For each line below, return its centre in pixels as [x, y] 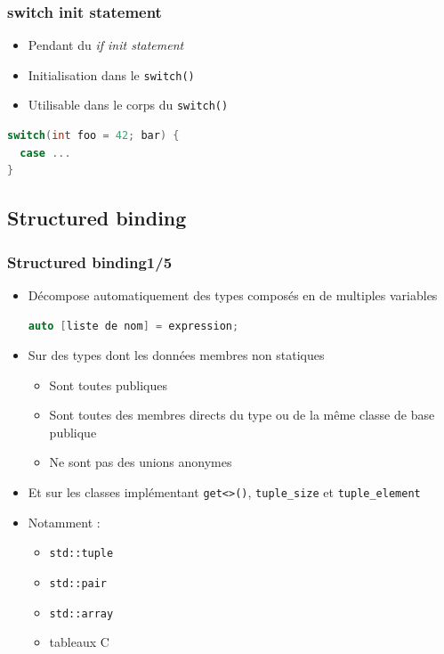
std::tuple [81, 554]
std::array [81, 613]
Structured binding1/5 [90, 262]
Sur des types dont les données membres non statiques [176, 355]
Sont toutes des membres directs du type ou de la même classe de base [242, 415]
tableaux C [79, 642]
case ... [45, 153]
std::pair [78, 583]
